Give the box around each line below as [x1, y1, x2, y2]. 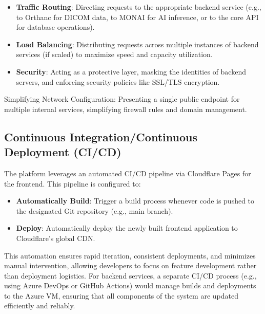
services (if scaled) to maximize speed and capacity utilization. [16, 49, 213, 60]
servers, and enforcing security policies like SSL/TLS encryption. [16, 76, 220, 87]
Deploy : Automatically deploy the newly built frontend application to [16, 223, 238, 233]
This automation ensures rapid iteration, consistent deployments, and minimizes [4, 250, 256, 261]
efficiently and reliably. [4, 300, 75, 311]
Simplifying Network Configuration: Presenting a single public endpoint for [4, 94, 240, 104]
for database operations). [16, 22, 95, 32]
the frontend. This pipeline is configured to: [4, 178, 141, 189]
